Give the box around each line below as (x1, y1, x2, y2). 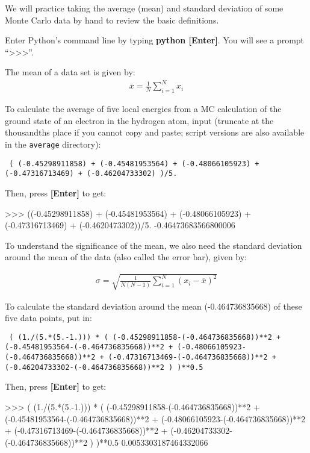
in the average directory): (5, 138, 101, 151)
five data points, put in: (5, 311, 92, 324)
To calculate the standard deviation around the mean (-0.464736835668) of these (5, 299, 302, 312)
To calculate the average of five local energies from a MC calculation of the (5, 102, 282, 115)
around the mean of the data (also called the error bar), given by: (5, 251, 247, 263)
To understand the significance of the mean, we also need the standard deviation (5, 239, 302, 251)
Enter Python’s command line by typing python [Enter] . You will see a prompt (5, 34, 305, 46)
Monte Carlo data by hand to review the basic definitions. (5, 13, 219, 26)
